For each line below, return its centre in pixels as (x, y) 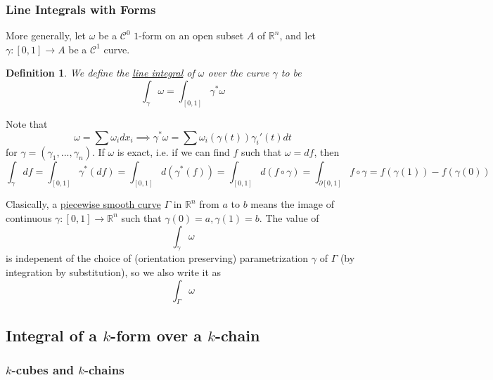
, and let (297, 35)
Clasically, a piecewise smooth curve (83, 204)
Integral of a (52, 335)
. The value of (289, 217)
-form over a (156, 335)
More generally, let (46, 35)
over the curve (238, 73)
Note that (27, 123)
